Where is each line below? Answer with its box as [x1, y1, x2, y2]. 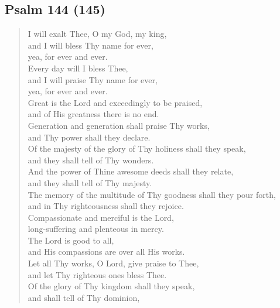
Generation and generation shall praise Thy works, [28, 119, 210, 131]
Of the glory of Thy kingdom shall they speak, [28, 280, 195, 292]
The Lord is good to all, [28, 234, 114, 246]
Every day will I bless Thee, [28, 61, 128, 74]
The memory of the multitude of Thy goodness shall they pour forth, [28, 188, 276, 200]
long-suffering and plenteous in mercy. [28, 223, 164, 235]
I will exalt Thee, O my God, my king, [28, 28, 167, 40]
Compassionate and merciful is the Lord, [28, 211, 174, 223]
